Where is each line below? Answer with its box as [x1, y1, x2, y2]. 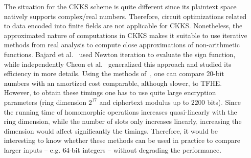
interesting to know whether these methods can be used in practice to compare [4, 135, 241, 145]
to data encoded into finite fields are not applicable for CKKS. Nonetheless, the [4, 20, 243, 31]
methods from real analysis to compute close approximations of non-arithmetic [4, 39, 240, 50]
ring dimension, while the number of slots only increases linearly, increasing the [4, 116, 242, 126]
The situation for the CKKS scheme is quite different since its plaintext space [4, 1, 237, 11]
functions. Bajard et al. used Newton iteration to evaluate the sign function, [4, 49, 236, 59]
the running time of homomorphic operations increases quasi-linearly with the [4, 106, 237, 117]
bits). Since [207, 97, 241, 107]
